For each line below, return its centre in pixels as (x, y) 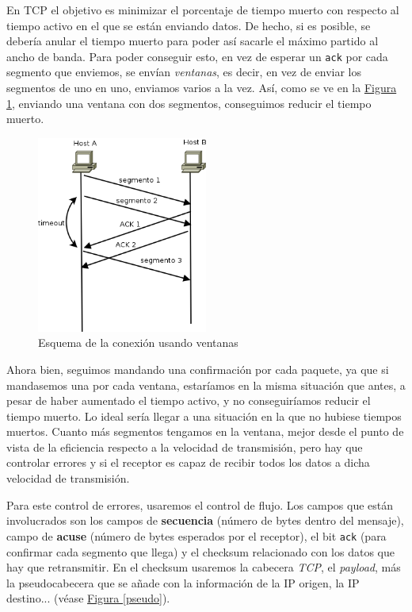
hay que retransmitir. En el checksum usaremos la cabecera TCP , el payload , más (204, 567)
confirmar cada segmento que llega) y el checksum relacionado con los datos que (200, 551)
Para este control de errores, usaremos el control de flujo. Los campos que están (200, 504)
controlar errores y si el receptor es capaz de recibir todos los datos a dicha (188, 462)
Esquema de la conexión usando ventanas (138, 343)
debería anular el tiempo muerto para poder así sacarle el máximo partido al (193, 41)
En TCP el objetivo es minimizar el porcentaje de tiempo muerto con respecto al (203, 10)
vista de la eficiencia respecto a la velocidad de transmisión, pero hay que (185, 446)
